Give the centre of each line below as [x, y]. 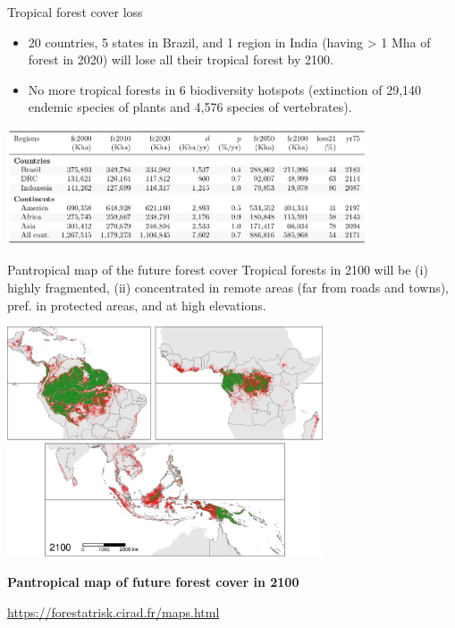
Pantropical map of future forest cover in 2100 [153, 582]
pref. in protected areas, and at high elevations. [137, 305]
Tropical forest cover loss [75, 12]
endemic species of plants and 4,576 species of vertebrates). [190, 107]
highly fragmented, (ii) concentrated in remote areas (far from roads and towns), [228, 287]
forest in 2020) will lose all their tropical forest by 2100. [181, 59]
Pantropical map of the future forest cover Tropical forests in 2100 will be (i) [218, 270]
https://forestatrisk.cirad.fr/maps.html [114, 611]
